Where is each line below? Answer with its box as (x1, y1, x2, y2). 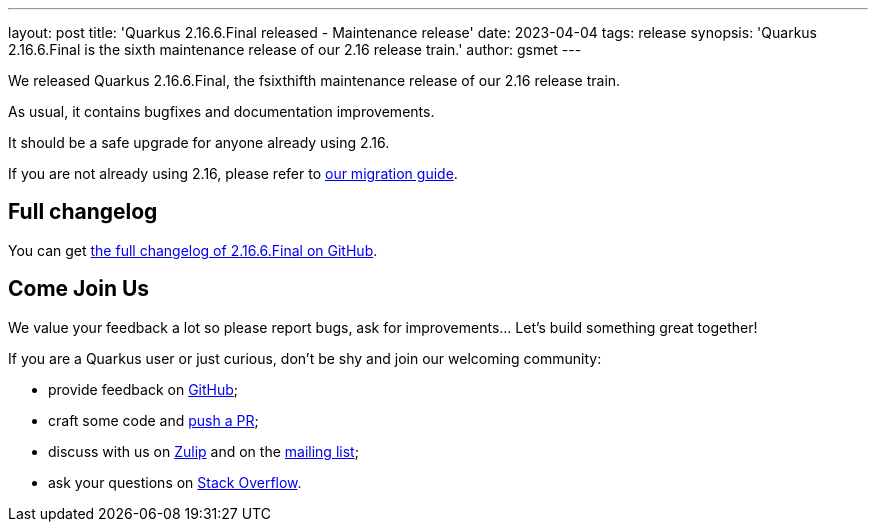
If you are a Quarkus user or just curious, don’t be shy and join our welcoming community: (8, 349, 602, 367)
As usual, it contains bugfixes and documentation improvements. (8, 103, 435, 120)
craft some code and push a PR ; (48, 411, 259, 429)
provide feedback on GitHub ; (48, 380, 239, 398)
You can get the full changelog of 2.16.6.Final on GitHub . (8, 241, 378, 259)
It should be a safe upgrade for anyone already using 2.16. (8, 134, 390, 151)
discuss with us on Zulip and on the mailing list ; (48, 442, 359, 460)
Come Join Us (8, 276, 150, 302)
